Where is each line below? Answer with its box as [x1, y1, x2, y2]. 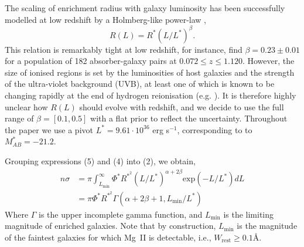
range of [5, 112, 34, 124]
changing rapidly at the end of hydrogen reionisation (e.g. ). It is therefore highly [5, 89, 296, 101]
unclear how [5, 100, 48, 113]
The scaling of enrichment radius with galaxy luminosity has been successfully [5, 2, 285, 13]
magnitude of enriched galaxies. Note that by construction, [5, 219, 216, 232]
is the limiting [223, 208, 274, 220]
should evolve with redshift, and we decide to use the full [79, 100, 284, 113]
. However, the [242, 55, 295, 67]
